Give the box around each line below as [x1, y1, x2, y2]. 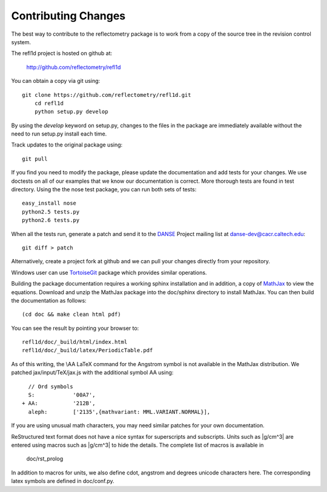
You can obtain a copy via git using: [11, 77, 101, 85]
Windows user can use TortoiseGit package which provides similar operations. [11, 269, 207, 276]
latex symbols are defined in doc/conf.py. [11, 477, 114, 485]
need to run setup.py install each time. [11, 130, 107, 137]
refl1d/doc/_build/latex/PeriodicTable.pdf [22, 347, 153, 354]
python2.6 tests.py [22, 217, 80, 224]
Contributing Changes [11, 9, 126, 22]
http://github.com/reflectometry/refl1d [26, 64, 121, 71]
